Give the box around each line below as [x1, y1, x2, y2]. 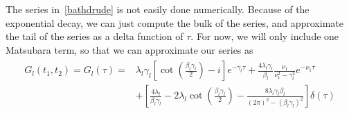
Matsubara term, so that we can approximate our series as [6, 42, 253, 56]
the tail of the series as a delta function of [6, 29, 184, 43]
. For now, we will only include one [190, 29, 339, 43]
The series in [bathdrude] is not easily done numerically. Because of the [6, 2, 310, 16]
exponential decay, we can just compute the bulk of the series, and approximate [6, 15, 343, 30]
